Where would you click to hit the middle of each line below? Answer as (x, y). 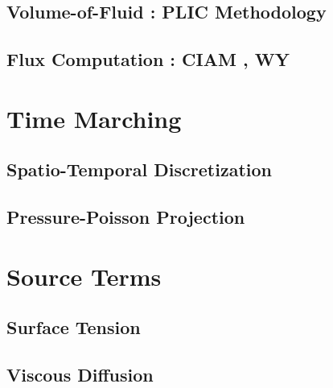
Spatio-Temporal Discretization (139, 169)
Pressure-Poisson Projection (126, 217)
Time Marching (94, 118)
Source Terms (84, 276)
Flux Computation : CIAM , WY (148, 59)
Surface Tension (74, 327)
